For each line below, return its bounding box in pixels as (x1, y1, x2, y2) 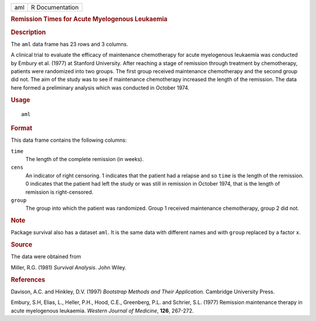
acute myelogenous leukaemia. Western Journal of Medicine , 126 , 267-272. (11, 307, 194, 314)
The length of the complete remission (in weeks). (25, 155, 144, 162)
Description (11, 28, 46, 36)
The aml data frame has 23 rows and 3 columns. (11, 40, 129, 47)
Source (11, 241, 33, 249)
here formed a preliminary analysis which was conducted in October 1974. (11, 84, 190, 91)
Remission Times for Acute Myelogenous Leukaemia (11, 15, 168, 23)
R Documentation (31, 4, 79, 11)
